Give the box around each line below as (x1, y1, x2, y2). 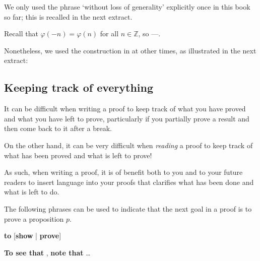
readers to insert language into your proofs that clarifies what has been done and (4, 176, 254, 187)
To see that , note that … (4, 247, 91, 257)
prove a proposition (4, 213, 64, 224)
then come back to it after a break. (4, 123, 112, 134)
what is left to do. (4, 186, 59, 197)
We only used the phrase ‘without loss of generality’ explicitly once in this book (4, 2, 250, 12)
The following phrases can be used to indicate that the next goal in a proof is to (4, 203, 252, 214)
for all (100, 28, 119, 39)
